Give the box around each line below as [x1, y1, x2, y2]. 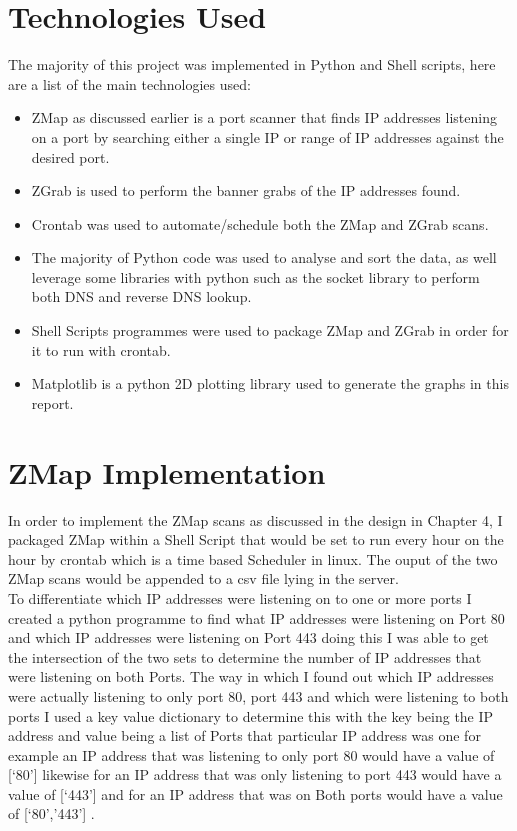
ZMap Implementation [8, 451, 326, 492]
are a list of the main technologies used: [8, 73, 251, 94]
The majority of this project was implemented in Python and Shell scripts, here [8, 54, 496, 75]
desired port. [31, 146, 110, 167]
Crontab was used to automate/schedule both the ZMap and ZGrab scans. [31, 213, 489, 234]
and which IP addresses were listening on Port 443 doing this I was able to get [8, 627, 489, 648]
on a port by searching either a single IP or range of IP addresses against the [31, 126, 504, 147]
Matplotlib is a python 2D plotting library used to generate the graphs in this [31, 373, 509, 394]
